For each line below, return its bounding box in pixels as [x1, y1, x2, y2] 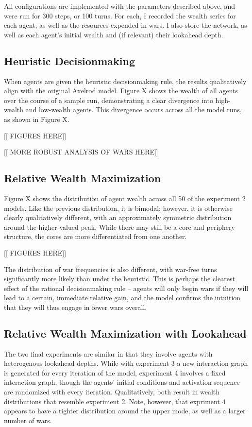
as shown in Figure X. [4, 114, 69, 124]
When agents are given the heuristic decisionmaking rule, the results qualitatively [4, 76, 247, 86]
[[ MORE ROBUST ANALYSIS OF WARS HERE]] [4, 147, 158, 157]
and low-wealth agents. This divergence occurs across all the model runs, [25, 104, 242, 115]
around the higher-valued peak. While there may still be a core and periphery [4, 222, 235, 232]
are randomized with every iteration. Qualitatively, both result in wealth [4, 387, 220, 397]
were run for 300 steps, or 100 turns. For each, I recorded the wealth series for [4, 10, 236, 20]
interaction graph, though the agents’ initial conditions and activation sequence [4, 377, 240, 387]
